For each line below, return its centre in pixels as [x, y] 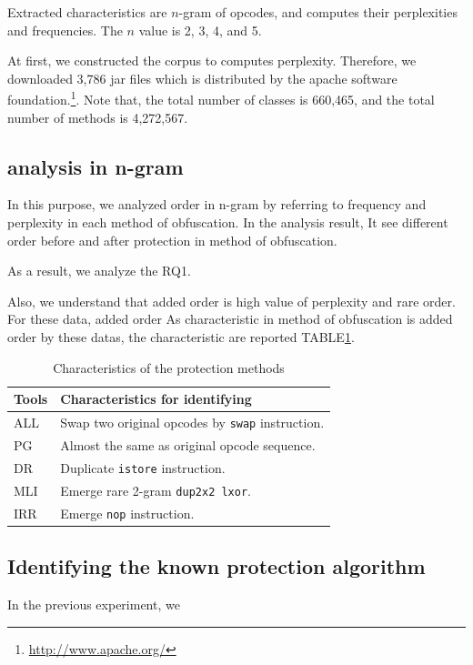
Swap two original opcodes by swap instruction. [192, 423]
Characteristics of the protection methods [169, 367]
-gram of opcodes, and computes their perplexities [318, 12]
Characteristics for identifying [156, 399]
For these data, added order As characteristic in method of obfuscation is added [230, 319]
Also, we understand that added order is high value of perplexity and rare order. [231, 301]
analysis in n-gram [96, 166]
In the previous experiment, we [94, 604]
